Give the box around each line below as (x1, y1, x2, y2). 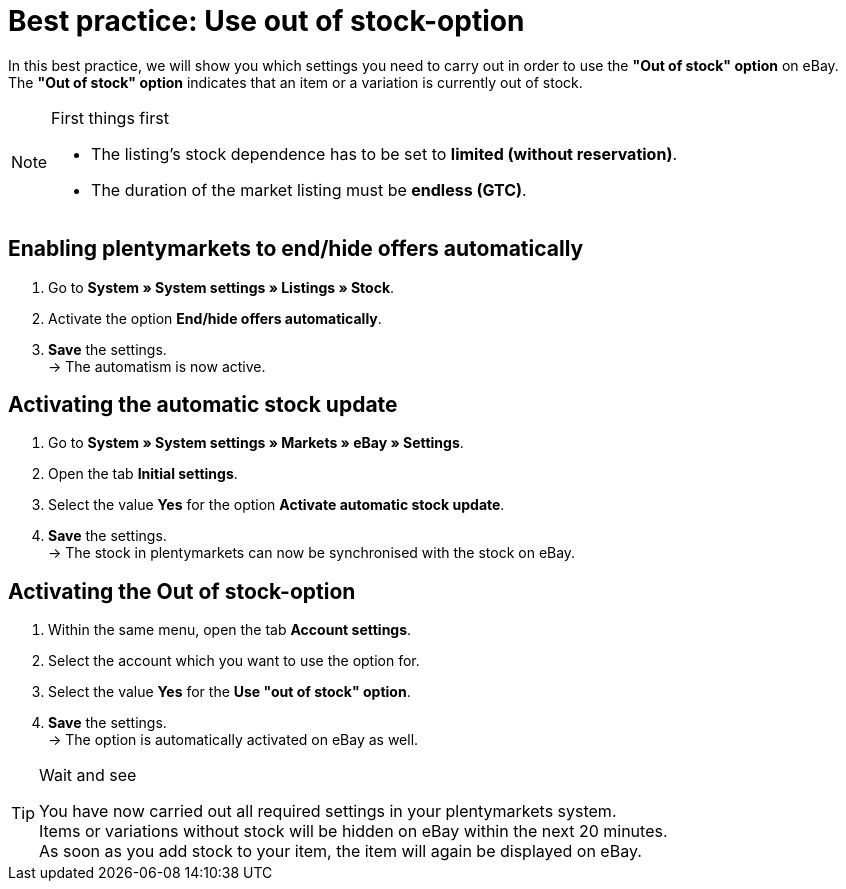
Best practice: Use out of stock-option (8, 4, 525, 38)
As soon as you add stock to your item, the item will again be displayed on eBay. (39, 841, 642, 862)
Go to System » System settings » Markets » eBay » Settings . (48, 434, 464, 452)
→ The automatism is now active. (48, 357, 266, 375)
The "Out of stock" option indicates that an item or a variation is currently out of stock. (8, 73, 583, 91)
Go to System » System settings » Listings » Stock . (48, 278, 395, 296)
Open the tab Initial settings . (48, 465, 238, 483)
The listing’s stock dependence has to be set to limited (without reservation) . (91, 143, 678, 164)
